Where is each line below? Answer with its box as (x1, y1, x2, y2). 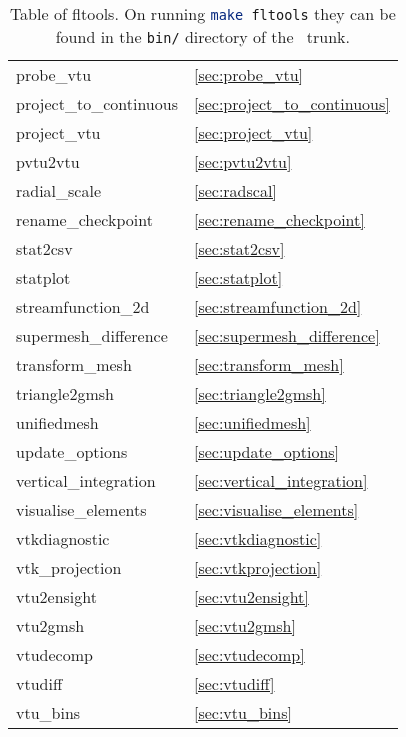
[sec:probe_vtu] (193, 63, 303, 86)
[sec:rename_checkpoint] (193, 208, 365, 231)
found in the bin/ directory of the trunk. (55, 25, 350, 48)
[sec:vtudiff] (193, 672, 275, 695)
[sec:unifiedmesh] (193, 411, 311, 434)
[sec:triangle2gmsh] (193, 382, 326, 405)
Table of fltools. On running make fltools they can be (9, 2, 396, 25)
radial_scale (16, 179, 102, 202)
